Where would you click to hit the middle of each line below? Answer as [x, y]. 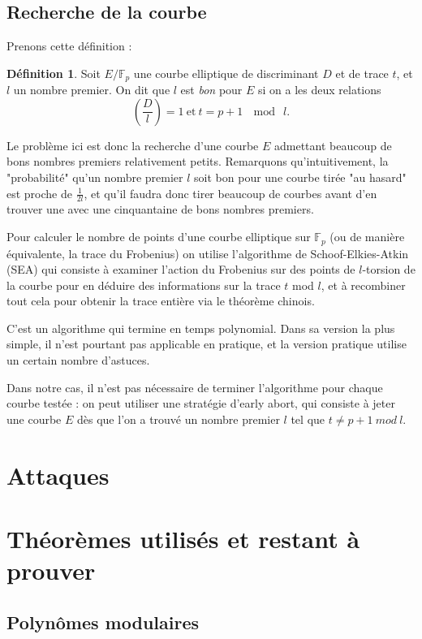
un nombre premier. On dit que [92, 90]
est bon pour [211, 90]
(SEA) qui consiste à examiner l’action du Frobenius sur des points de [181, 269]
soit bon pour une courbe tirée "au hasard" [300, 177]
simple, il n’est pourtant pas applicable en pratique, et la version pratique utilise [207, 344]
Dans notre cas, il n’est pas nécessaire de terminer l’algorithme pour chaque [195, 387]
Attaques [58, 475]
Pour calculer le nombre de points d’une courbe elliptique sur [159, 237]
